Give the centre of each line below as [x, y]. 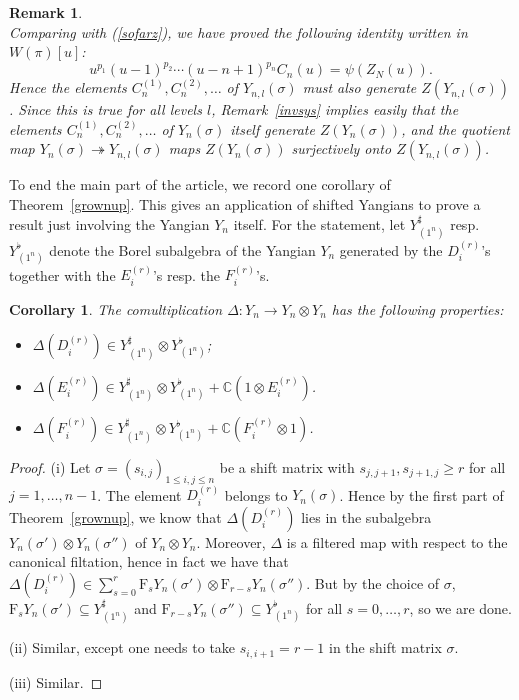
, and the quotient [455, 128]
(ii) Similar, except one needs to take [122, 647]
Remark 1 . [46, 12]
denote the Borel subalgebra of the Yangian [182, 249]
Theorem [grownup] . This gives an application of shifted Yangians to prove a [245, 204]
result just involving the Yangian [109, 223]
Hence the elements [68, 87]
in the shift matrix [385, 647]
